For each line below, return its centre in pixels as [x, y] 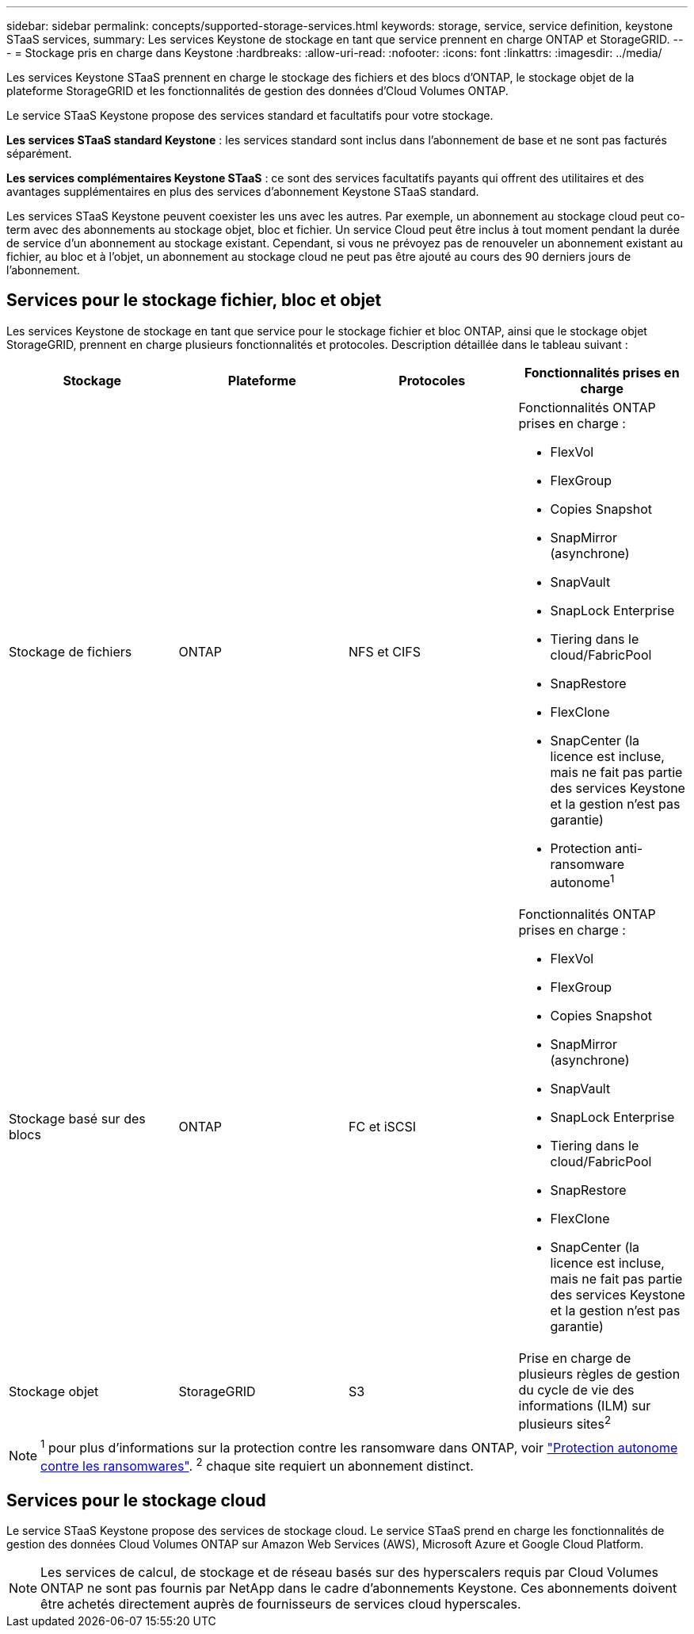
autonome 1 [582, 881]
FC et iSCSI [383, 1127]
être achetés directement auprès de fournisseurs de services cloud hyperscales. [281, 1604]
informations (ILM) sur [585, 1406]
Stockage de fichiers [71, 651]
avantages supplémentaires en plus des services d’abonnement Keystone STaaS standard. [243, 191]
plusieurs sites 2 [565, 1423]
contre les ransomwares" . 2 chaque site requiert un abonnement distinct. [257, 1465]
